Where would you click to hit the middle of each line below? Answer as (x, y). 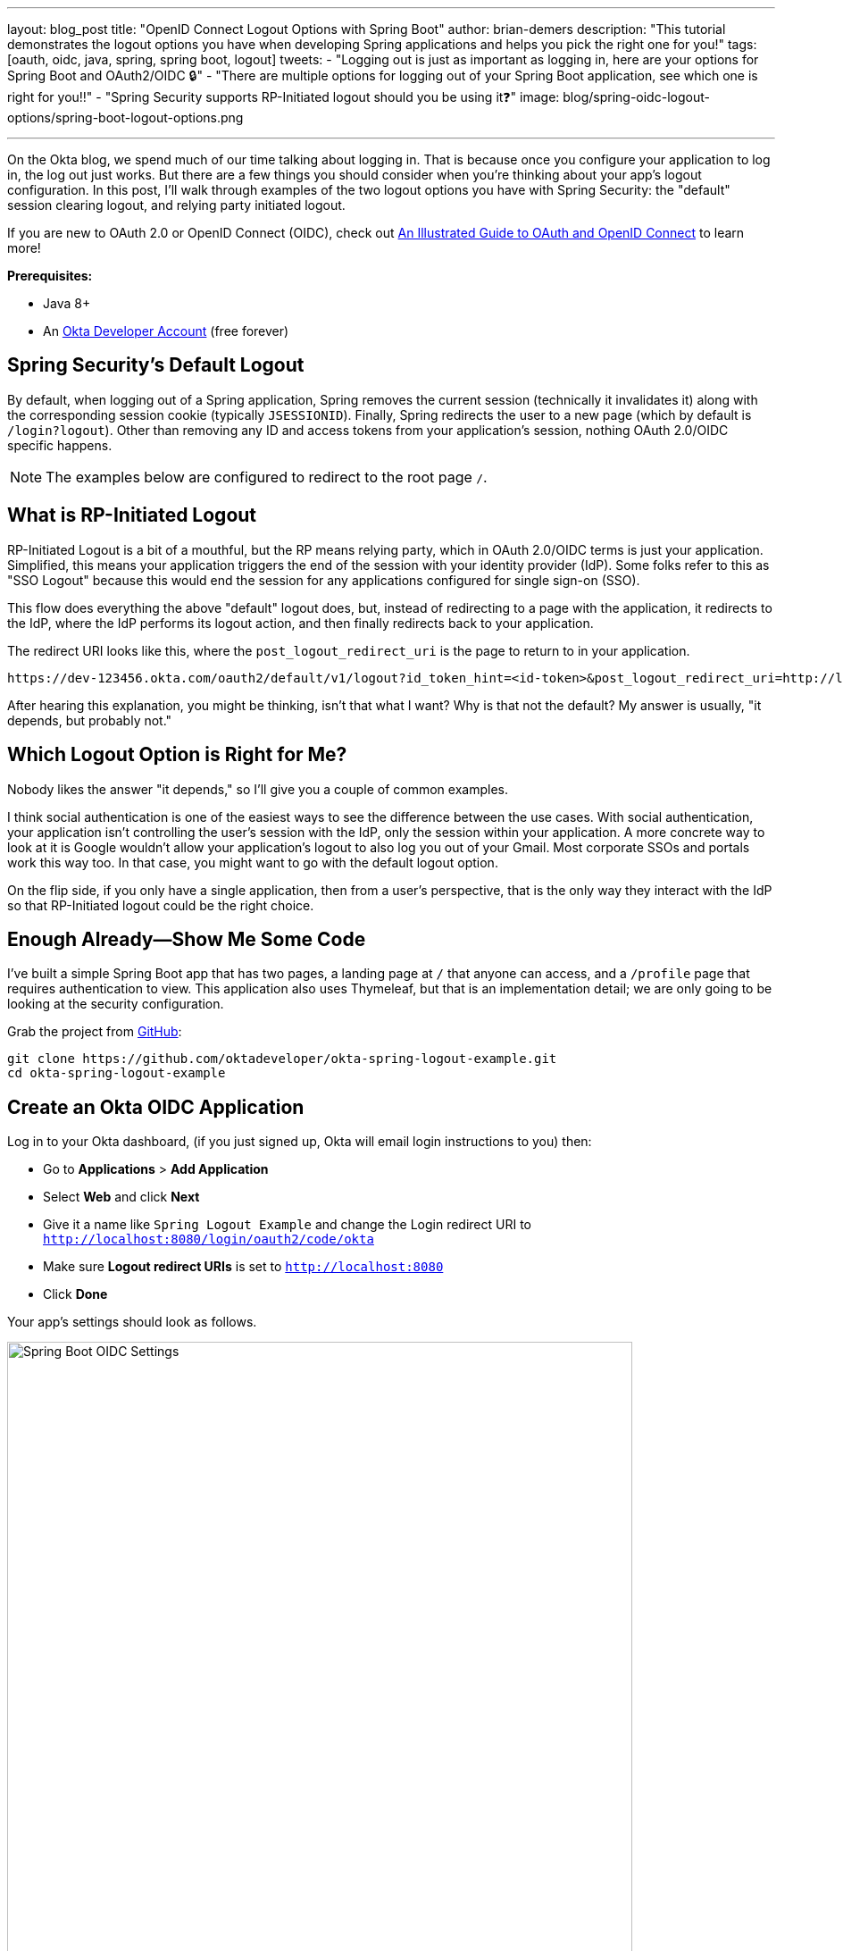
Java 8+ (67, 303)
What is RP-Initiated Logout (132, 515)
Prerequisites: (50, 276)
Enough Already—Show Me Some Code (187, 939)
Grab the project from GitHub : (95, 1032)
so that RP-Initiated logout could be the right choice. (161, 905)
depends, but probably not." (90, 720)
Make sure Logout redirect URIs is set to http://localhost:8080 (243, 1267)
